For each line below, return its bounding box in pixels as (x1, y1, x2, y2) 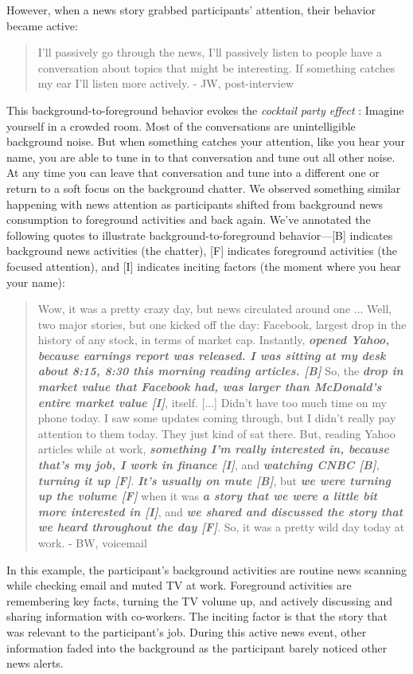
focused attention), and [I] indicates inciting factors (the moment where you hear (6, 257, 401, 274)
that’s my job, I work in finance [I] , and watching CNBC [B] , (37, 457, 380, 473)
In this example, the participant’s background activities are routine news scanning (6, 561, 407, 578)
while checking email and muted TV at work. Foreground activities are (6, 577, 352, 594)
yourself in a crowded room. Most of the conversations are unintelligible (6, 117, 356, 134)
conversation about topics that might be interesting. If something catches (37, 59, 395, 76)
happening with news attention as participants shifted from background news (6, 195, 384, 212)
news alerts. (6, 655, 64, 672)
